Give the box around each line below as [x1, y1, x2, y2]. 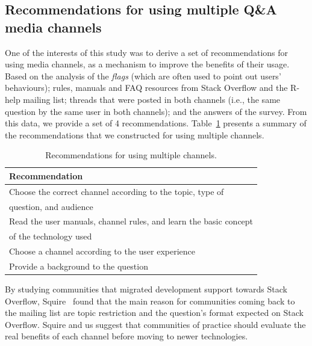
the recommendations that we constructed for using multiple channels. [5, 128, 264, 141]
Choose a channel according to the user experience [9, 245, 196, 258]
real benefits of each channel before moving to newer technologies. [5, 330, 248, 342]
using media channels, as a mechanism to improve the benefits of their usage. [5, 58, 290, 70]
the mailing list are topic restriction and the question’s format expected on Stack [5, 306, 304, 319]
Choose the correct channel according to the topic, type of [9, 185, 224, 197]
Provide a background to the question [9, 260, 148, 272]
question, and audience [9, 200, 93, 212]
